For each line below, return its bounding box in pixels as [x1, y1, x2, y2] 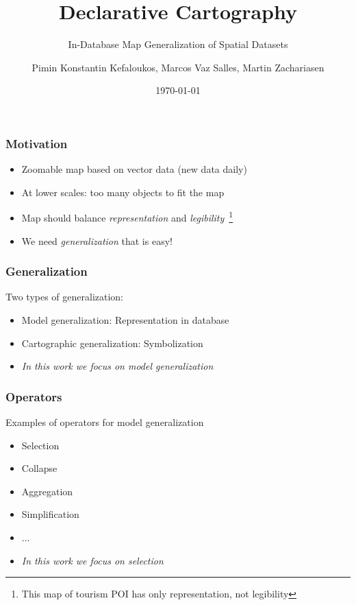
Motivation [5, 134, 68, 152]
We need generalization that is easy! [21, 233, 173, 248]
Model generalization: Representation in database [21, 313, 229, 327]
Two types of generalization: [5, 289, 124, 304]
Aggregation [21, 484, 73, 498]
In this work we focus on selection [21, 553, 164, 567]
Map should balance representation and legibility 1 [21, 209, 233, 225]
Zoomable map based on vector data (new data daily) [21, 162, 247, 176]
